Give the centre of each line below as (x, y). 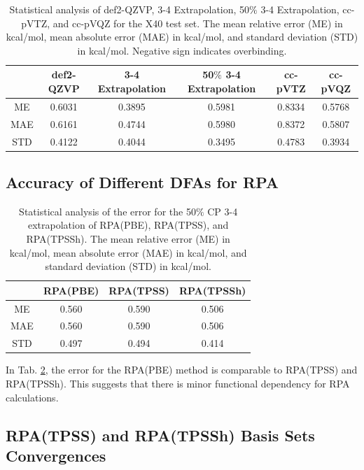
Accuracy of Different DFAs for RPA (142, 181)
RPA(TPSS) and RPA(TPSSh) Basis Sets (160, 435)
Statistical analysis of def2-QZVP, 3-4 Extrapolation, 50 (129, 9)
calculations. (32, 397)
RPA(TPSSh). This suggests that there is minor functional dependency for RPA (178, 383)
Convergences (56, 455)
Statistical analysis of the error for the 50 (107, 211)
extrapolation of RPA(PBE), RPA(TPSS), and (128, 225)
